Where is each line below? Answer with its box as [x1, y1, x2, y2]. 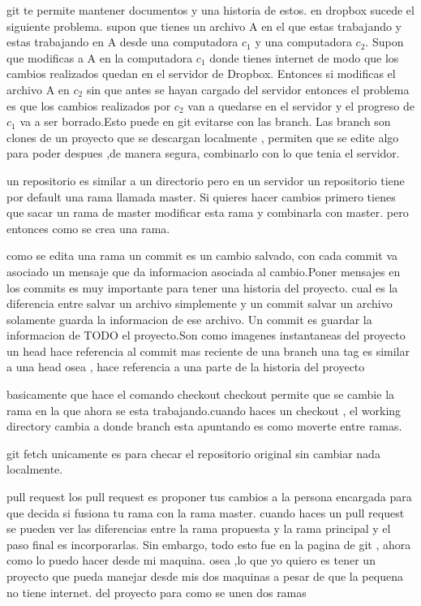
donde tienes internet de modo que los [209, 49, 399, 66]
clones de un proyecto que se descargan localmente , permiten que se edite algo [6, 128, 399, 145]
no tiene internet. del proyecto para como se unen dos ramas [6, 583, 307, 600]
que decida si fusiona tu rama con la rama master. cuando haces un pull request [6, 504, 405, 521]
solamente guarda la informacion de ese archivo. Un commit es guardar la [6, 310, 372, 327]
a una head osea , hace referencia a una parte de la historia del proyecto [6, 358, 365, 375]
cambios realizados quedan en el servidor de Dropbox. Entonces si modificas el [6, 65, 396, 82]
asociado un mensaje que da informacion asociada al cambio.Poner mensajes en [6, 262, 401, 279]
